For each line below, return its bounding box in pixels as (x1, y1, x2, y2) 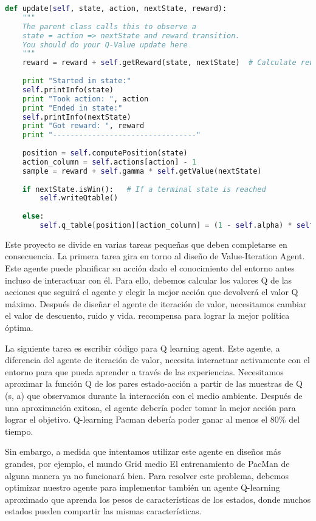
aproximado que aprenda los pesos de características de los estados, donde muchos (5, 492, 311, 505)
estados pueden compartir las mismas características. (5, 505, 202, 517)
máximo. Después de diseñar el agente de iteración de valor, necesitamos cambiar (5, 297, 307, 310)
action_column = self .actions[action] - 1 (22, 157, 197, 166)
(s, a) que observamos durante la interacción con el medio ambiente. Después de (5, 389, 303, 401)
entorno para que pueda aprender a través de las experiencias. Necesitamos (5, 365, 284, 378)
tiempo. (5, 424, 33, 437)
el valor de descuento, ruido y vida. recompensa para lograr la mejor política (5, 309, 290, 322)
